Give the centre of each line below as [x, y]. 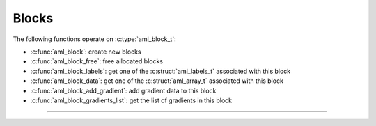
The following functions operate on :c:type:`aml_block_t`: [95, 39]
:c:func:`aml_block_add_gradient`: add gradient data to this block [123, 90]
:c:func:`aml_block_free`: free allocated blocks [97, 61]
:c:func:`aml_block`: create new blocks [86, 52]
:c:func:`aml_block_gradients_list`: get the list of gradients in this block [131, 100]
